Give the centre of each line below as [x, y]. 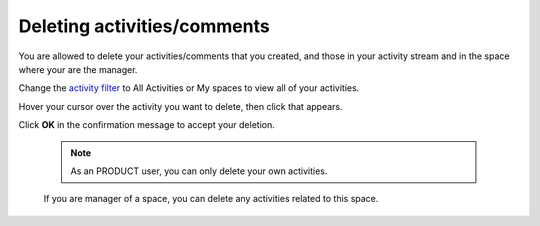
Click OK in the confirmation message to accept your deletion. [146, 125]
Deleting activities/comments [144, 26]
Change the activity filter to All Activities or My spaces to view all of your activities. [189, 88]
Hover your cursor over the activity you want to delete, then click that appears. [180, 106]
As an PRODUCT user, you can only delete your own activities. [199, 171]
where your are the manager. [78, 69]
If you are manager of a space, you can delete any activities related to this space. [211, 199]
